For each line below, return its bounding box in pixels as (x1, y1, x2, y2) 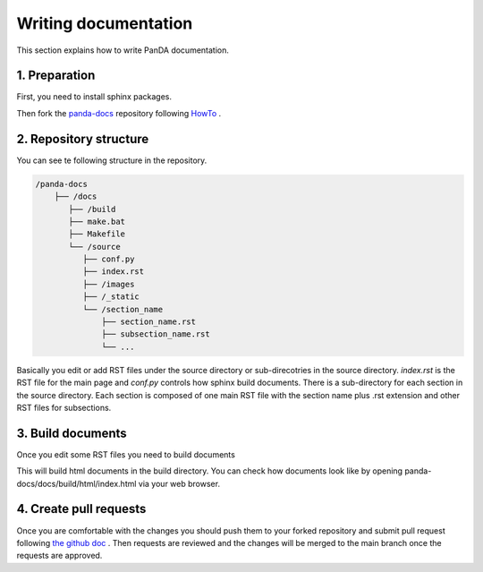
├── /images (81, 278, 135, 289)
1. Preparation (16, 68, 96, 83)
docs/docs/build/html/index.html (16, 478, 137, 489)
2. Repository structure (16, 131, 149, 147)
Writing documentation (16, 13, 193, 33)
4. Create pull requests (16, 501, 147, 517)
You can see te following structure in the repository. (16, 155, 208, 166)
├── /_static (81, 292, 140, 302)
